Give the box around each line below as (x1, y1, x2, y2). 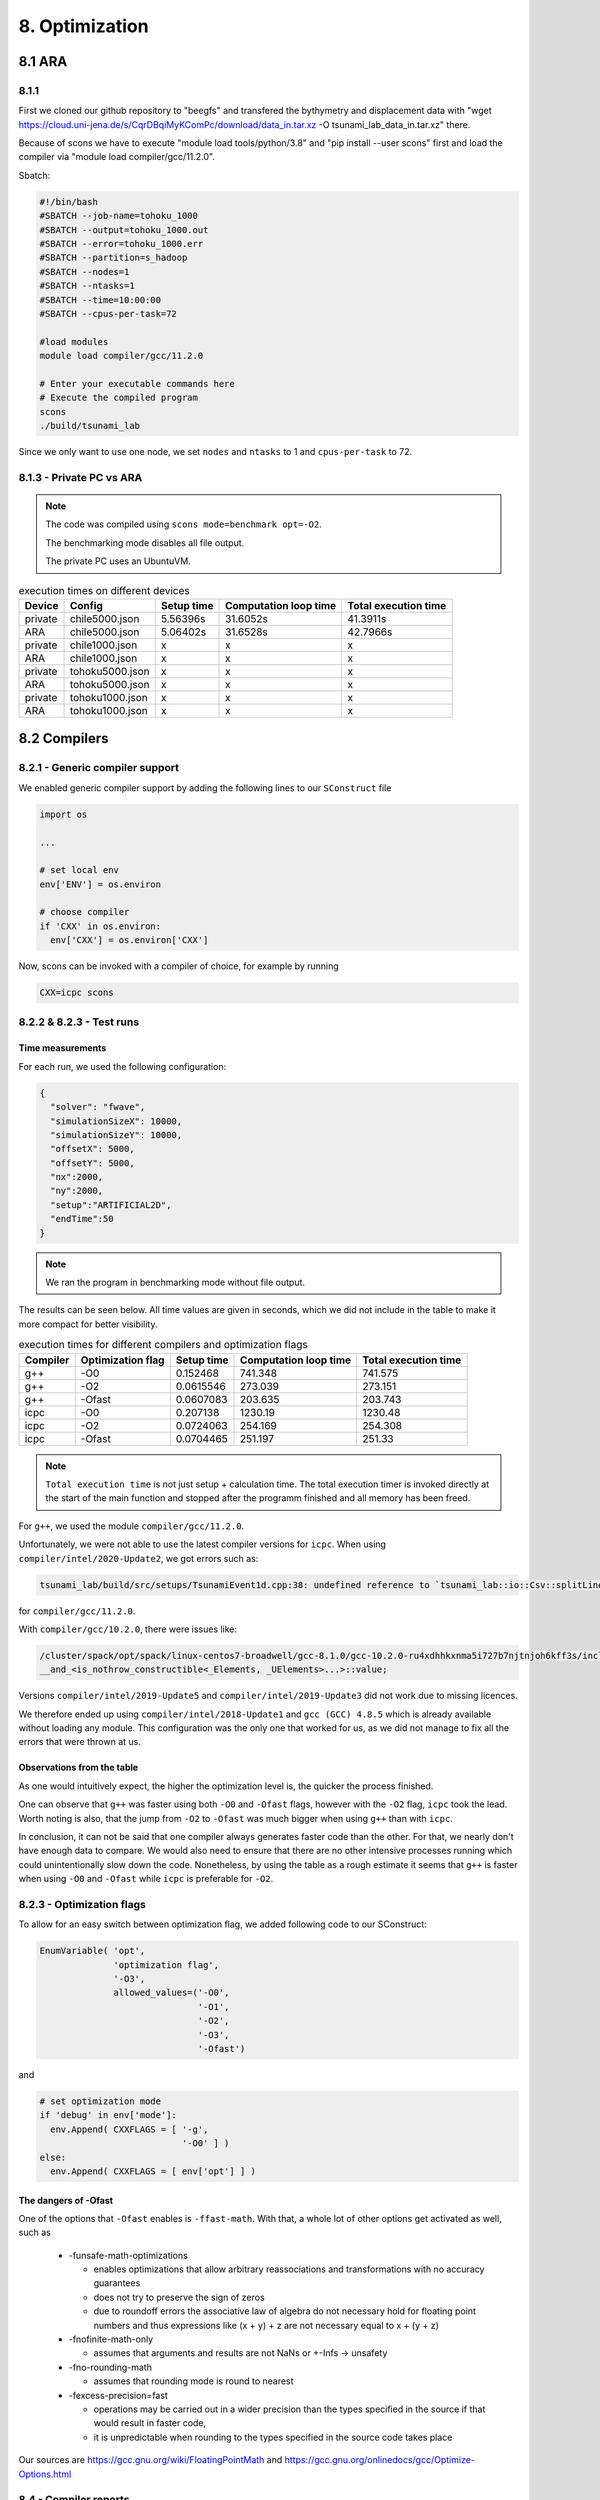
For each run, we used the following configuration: (18, 1060, 227, 1072)
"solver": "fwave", (50, 1101, 146, 1113)
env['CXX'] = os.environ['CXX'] (50, 935, 209, 946)
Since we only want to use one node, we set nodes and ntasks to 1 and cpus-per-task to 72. (18, 446, 413, 458)
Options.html (18, 2468, 72, 2480)
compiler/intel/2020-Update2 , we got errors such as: (18, 1552, 259, 1564)
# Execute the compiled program (39, 392, 199, 404)
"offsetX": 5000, (50, 1143, 135, 1155)
